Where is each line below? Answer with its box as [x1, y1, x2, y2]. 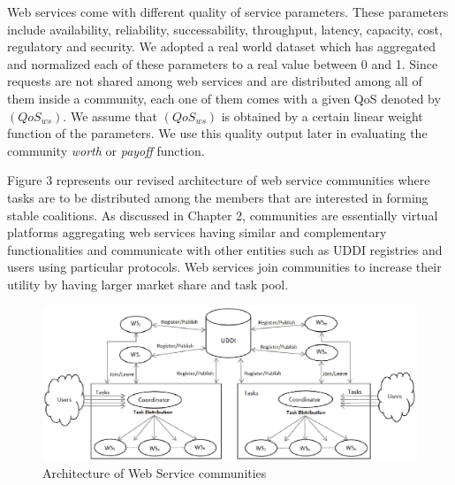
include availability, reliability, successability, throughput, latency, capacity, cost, [7, 19, 443, 38]
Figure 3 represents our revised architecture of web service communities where [7, 171, 430, 189]
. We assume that [63, 106, 158, 125]
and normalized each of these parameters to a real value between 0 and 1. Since [7, 54, 438, 73]
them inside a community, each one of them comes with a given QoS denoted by [7, 89, 441, 107]
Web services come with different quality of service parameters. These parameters [7, 3, 449, 20]
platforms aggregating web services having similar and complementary [7, 223, 387, 242]
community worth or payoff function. [7, 141, 205, 159]
